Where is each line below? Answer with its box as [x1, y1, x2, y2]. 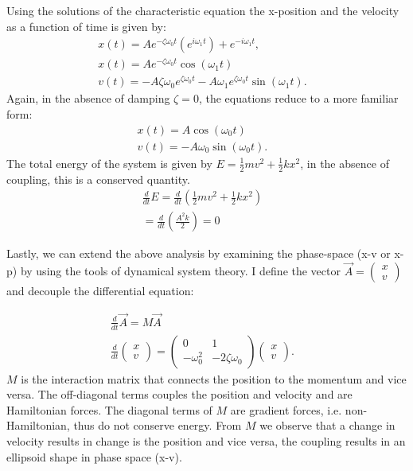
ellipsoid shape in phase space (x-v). [6, 448, 182, 465]
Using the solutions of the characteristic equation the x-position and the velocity [6, 2, 399, 18]
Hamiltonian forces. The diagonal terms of [6, 401, 212, 418]
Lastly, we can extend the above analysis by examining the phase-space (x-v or [6, 245, 391, 262]
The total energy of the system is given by [6, 154, 212, 171]
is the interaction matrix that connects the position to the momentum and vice [21, 370, 407, 387]
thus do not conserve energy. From [73, 417, 242, 434]
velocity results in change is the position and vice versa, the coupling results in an [6, 433, 406, 450]
